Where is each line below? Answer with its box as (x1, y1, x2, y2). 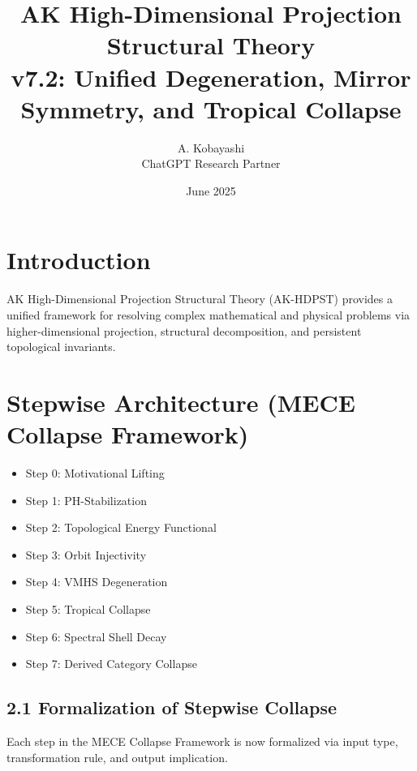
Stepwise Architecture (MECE (6, 385, 355, 418)
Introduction (6, 243, 151, 276)
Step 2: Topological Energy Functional (25, 519, 217, 536)
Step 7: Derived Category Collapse (25, 655, 197, 672)
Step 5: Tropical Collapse (25, 601, 151, 618)
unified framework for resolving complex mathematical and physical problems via (6, 306, 411, 323)
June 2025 (186, 182, 236, 199)
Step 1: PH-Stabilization (25, 491, 147, 508)
